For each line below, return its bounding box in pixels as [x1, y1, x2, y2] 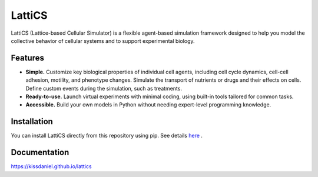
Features [11, 53, 44, 63]
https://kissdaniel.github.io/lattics [11, 163, 92, 170]
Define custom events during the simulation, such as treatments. [25, 85, 183, 92]
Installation [11, 116, 53, 126]
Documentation [11, 148, 69, 158]
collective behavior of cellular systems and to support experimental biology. [11, 37, 195, 44]
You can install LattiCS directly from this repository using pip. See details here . [11, 132, 203, 139]
